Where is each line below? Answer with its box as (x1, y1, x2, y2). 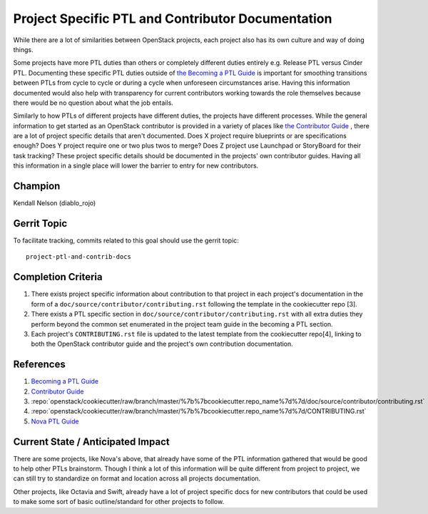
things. (13, 45, 34, 53)
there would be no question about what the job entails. (13, 98, 174, 107)
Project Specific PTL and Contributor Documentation (13, 11, 332, 26)
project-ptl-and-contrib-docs (26, 253, 132, 261)
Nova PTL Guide (31, 417, 79, 426)
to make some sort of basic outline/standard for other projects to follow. (13, 498, 225, 506)
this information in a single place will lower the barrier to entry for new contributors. (13, 161, 259, 170)
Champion (13, 180, 61, 192)
